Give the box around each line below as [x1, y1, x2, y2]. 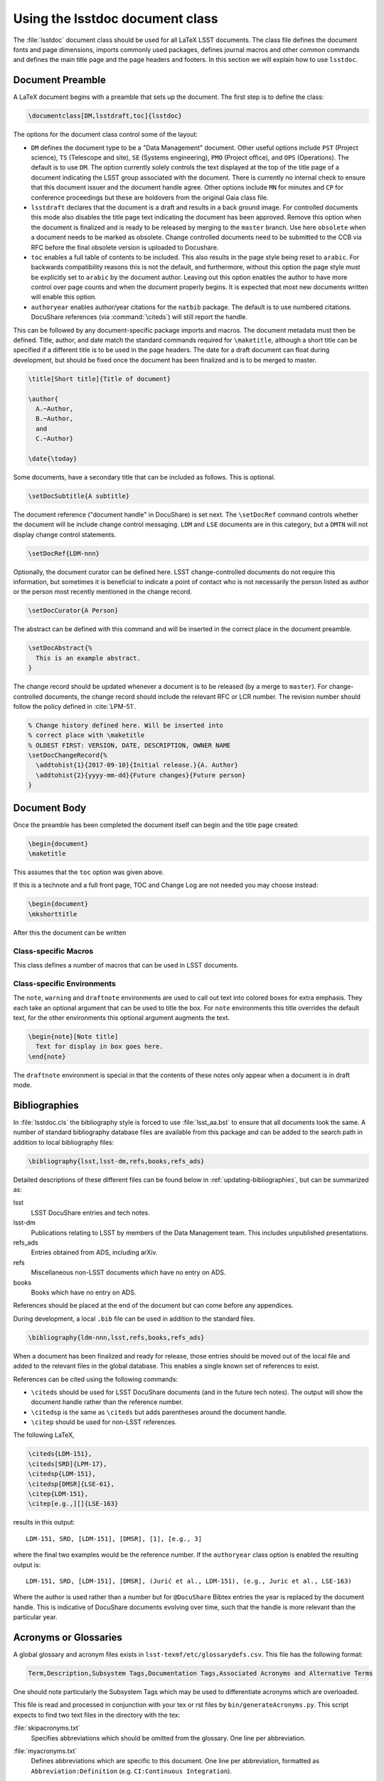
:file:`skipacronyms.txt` [13, 1724, 81, 1733]
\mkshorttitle [28, 910, 78, 918]
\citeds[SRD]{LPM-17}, [28, 1460, 107, 1468]
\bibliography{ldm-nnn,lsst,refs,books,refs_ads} [28, 1333, 205, 1341]
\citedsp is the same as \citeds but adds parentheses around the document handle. [31, 1408, 287, 1416]
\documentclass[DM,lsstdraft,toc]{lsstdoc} [28, 112, 183, 120]
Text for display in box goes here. [36, 1042, 164, 1051]
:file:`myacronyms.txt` [13, 1746, 78, 1755]
